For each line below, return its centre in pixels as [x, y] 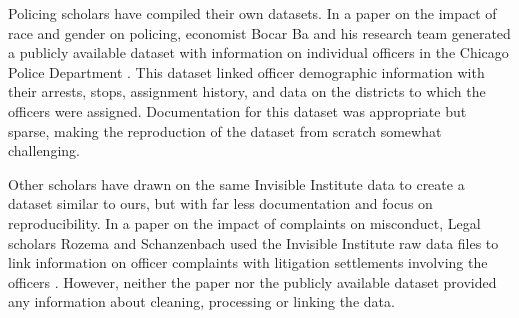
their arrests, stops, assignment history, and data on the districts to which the [247, 91]
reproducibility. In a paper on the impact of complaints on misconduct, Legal [244, 222]
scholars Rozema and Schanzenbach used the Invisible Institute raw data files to [253, 242]
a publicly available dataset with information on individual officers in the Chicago [258, 52]
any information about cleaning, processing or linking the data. [201, 301]
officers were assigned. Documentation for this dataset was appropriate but [237, 110]
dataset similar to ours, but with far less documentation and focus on [220, 203]
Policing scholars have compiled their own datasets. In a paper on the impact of [252, 13]
